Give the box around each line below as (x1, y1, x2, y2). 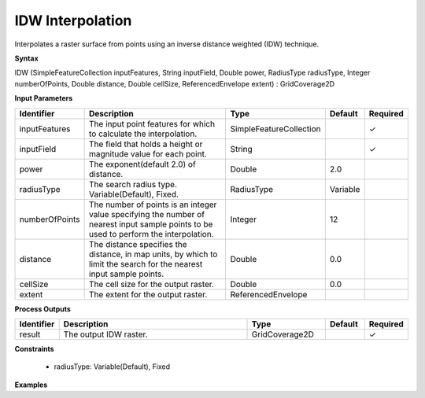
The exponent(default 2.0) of (89, 158, 196, 169)
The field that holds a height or (89, 138, 203, 149)
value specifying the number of (89, 208, 205, 219)
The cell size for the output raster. (89, 278, 214, 289)
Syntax (14, 53, 39, 63)
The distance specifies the (89, 238, 188, 249)
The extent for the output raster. (89, 289, 208, 300)
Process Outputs (14, 304, 71, 314)
